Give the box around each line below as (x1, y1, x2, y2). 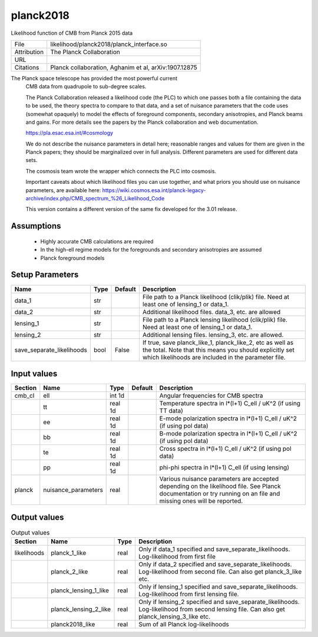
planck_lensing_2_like (51, 605, 111, 613)
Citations (14, 63, 39, 71)
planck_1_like (51, 549, 87, 557)
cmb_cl (14, 392, 35, 400)
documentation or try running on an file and (159, 490, 280, 498)
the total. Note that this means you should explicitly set (142, 345, 294, 354)
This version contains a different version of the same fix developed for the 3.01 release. (25, 206, 237, 213)
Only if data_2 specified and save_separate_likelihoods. (138, 560, 292, 568)
